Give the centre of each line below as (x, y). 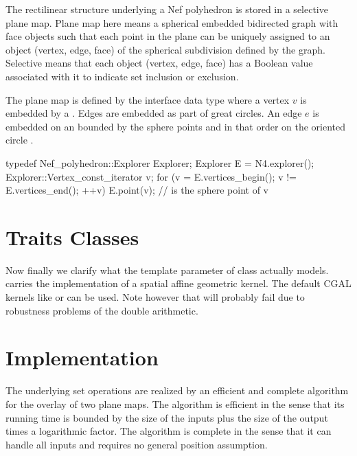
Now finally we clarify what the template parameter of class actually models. (167, 270)
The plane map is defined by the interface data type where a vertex (148, 99)
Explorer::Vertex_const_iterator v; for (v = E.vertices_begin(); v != (151, 176)
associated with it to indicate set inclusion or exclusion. (122, 76)
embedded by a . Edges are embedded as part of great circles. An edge (154, 113)
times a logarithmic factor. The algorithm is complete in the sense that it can (169, 431)
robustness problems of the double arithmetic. (102, 310)
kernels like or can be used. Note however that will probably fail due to (155, 297)
